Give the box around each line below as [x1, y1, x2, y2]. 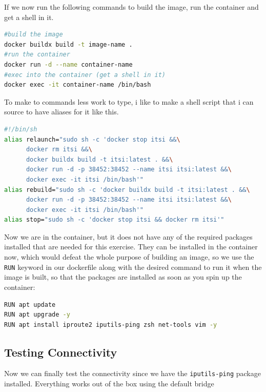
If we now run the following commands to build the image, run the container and [4, 2, 259, 12]
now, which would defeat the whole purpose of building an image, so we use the [4, 251, 254, 262]
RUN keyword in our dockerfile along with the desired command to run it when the [4, 261, 262, 272]
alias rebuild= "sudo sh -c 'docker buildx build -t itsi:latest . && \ [4, 186, 250, 193]
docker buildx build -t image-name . [4, 41, 133, 48]
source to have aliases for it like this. [4, 106, 119, 117]
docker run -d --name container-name [4, 61, 133, 68]
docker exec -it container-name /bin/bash [4, 81, 151, 89]
